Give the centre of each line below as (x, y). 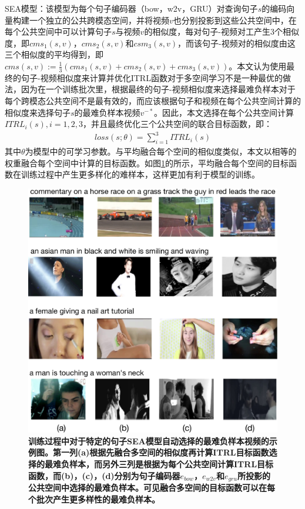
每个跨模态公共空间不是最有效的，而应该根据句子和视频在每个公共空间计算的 (153, 100)
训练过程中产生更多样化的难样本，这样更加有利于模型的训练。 (140, 174)
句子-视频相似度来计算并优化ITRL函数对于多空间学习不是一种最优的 (152, 77)
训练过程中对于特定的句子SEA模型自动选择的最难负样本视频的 (149, 441)
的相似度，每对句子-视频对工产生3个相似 (222, 31)
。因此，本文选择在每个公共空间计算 (224, 112)
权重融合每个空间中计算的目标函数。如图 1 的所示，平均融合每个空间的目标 (147, 163)
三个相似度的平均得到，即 (54, 54)
